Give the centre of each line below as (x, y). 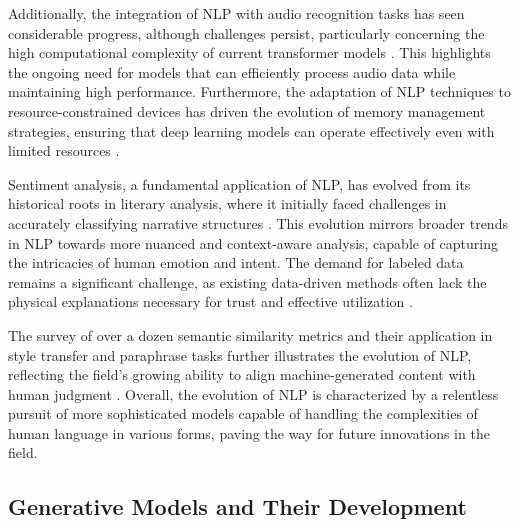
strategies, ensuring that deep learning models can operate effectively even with (251, 130)
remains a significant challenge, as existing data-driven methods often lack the (247, 281)
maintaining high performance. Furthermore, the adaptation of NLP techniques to (259, 91)
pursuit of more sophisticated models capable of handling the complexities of (243, 413)
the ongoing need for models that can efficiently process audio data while (232, 71)
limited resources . (64, 150)
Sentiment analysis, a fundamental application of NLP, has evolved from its (239, 183)
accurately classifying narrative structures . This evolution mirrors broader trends (258, 222)
